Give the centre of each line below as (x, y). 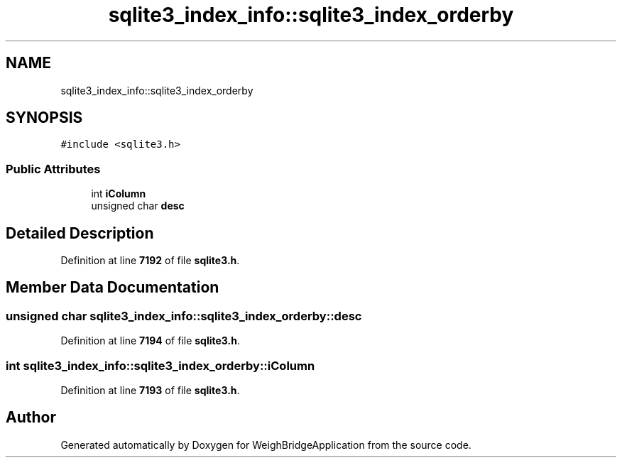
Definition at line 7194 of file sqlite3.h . (151, 341)
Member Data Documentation (113, 288)
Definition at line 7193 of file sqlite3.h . (150, 390)
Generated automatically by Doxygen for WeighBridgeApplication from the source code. (266, 445)
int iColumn (119, 194)
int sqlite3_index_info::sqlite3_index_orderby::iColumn (160, 365)
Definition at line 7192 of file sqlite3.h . (150, 261)
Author (31, 418)
